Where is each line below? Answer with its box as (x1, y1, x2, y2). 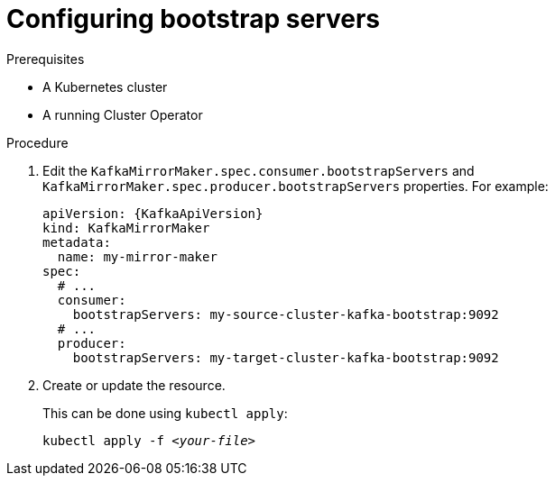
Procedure (6, 134, 69, 150)
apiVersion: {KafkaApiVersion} (42, 205, 264, 221)
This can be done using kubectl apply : (42, 405, 288, 421)
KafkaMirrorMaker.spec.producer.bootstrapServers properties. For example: (42, 178, 549, 194)
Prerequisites (6, 50, 85, 67)
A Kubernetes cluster (42, 78, 168, 95)
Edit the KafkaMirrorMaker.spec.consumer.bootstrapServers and (42, 162, 475, 178)
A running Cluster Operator (42, 106, 203, 123)
